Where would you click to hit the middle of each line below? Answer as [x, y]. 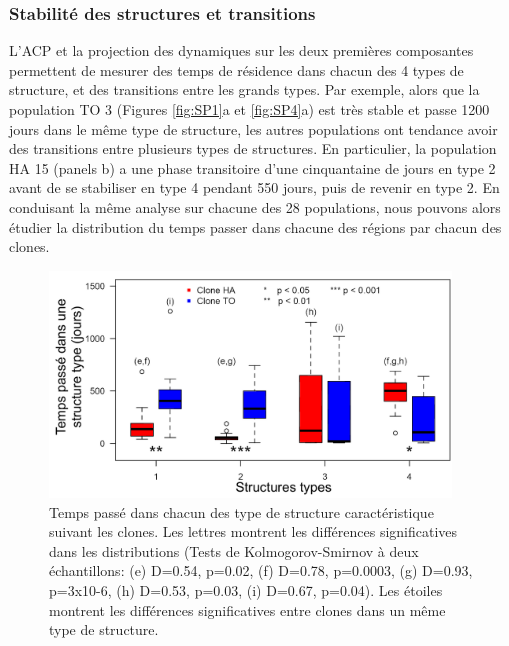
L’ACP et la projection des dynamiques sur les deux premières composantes [241, 50]
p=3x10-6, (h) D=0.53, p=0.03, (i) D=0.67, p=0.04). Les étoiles [246, 590]
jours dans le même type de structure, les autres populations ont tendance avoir [253, 128]
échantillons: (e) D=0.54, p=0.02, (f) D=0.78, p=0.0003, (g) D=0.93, [261, 570]
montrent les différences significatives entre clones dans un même [247, 609]
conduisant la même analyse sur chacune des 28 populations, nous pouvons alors [255, 206]
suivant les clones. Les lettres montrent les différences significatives [253, 531]
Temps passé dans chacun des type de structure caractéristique [241, 511]
